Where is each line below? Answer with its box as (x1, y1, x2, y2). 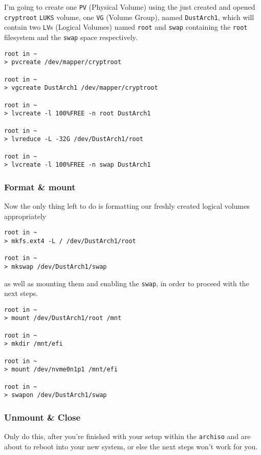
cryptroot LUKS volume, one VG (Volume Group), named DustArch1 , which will (4, 11, 254, 22)
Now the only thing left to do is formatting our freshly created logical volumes (4, 201, 250, 211)
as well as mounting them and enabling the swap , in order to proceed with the (4, 278, 249, 288)
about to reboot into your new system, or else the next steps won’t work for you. (4, 441, 258, 451)
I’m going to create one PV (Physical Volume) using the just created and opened (4, 2, 255, 12)
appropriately (4, 210, 47, 221)
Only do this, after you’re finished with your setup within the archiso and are (4, 431, 251, 442)
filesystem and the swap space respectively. (4, 31, 138, 42)
